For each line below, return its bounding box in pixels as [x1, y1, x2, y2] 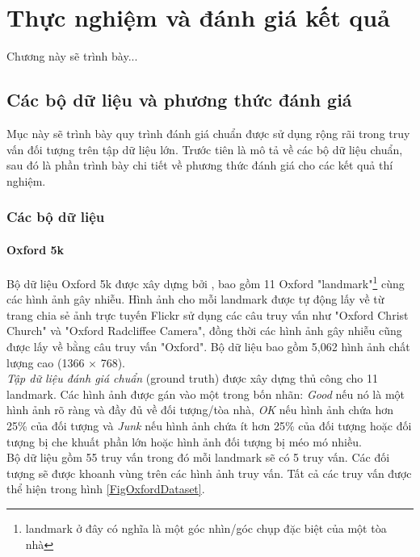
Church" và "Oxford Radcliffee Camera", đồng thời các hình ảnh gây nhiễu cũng [6, 322, 402, 339]
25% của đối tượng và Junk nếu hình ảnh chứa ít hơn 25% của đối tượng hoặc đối [6, 417, 412, 433]
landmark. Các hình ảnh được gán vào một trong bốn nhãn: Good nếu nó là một [6, 385, 405, 402]
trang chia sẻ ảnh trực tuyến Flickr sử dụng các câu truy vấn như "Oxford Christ [6, 306, 409, 323]
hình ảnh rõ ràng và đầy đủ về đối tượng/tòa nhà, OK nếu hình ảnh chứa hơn [6, 401, 394, 418]
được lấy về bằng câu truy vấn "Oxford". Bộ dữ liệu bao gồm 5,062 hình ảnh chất [6, 337, 410, 354]
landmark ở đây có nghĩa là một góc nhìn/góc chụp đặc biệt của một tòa [25, 519, 387, 536]
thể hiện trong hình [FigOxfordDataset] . [6, 480, 205, 497]
